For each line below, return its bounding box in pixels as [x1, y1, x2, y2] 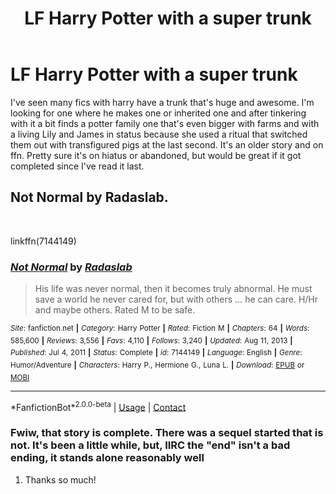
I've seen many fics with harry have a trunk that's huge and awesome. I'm [10, 96, 315, 108]
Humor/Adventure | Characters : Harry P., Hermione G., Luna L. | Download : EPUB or [10, 360, 305, 371]
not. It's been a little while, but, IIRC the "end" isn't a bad [10, 438, 291, 452]
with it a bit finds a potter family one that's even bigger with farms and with [10, 117, 320, 129]
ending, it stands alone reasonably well [10, 451, 205, 465]
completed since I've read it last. [10, 160, 145, 172]
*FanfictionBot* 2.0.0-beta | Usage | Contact [10, 399, 187, 413]
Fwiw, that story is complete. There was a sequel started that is [10, 426, 324, 440]
